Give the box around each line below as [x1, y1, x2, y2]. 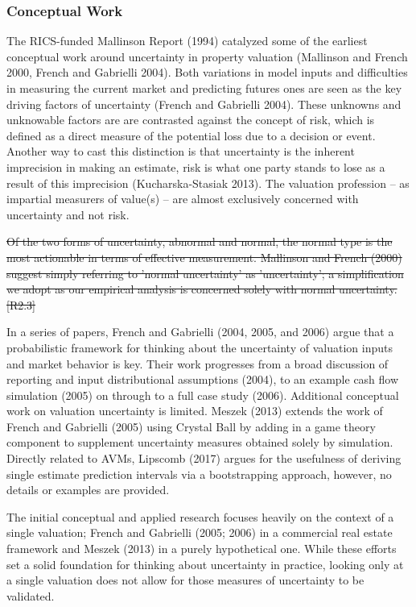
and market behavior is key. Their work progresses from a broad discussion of [6, 355, 389, 372]
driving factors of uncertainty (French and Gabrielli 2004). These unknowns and [6, 95, 402, 112]
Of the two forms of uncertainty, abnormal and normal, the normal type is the [6, 233, 393, 250]
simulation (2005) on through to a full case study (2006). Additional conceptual [6, 386, 399, 403]
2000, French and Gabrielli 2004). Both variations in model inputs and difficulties [6, 64, 408, 81]
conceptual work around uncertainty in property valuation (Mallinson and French [6, 48, 408, 64]
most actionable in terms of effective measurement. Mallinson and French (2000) [6, 248, 402, 265]
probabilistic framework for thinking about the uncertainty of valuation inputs [6, 339, 393, 355]
